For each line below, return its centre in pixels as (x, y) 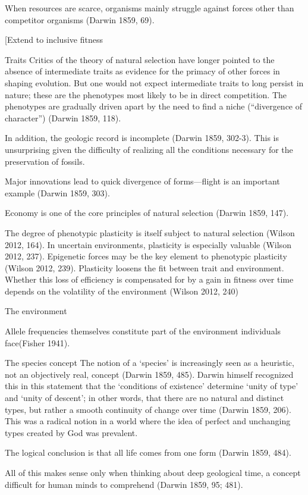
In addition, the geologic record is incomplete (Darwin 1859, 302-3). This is (142, 138)
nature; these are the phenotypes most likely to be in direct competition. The (146, 94)
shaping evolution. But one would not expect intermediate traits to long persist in (154, 82)
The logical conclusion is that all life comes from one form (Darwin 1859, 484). (148, 452)
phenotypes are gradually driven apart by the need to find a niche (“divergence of (154, 106)
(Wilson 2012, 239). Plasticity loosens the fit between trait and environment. (144, 267)
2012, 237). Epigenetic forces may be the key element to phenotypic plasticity (146, 256)
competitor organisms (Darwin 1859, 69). (80, 19)
